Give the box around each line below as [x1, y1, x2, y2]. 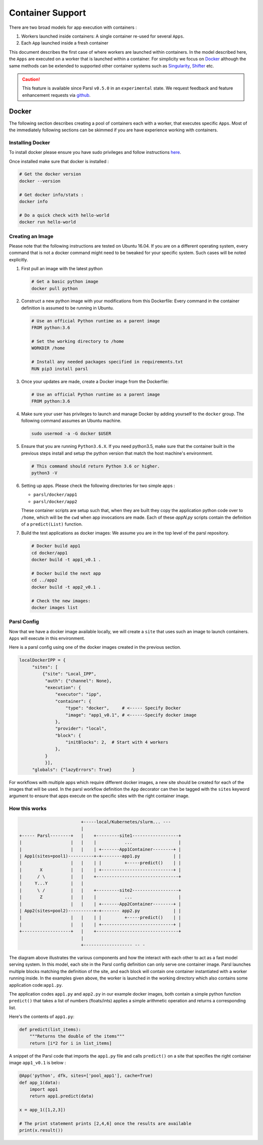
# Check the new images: [31, 598, 91, 603]
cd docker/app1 [31, 550, 68, 555]
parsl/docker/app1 [33, 492, 77, 498]
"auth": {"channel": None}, [44, 678, 112, 683]
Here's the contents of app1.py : [9, 1014, 75, 1019]
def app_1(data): [19, 1080, 61, 1085]
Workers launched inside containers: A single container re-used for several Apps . [21, 33, 185, 39]
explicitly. [9, 256, 28, 262]
